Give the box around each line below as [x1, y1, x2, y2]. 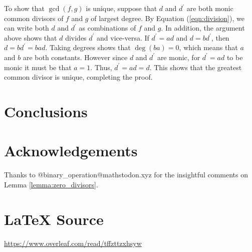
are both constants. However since [23, 52, 128, 62]
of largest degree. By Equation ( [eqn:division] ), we [91, 13, 244, 23]
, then [211, 32, 229, 43]
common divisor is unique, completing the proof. [4, 72, 153, 82]
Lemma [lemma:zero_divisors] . [4, 179, 98, 189]
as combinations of [79, 23, 136, 33]
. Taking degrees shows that [45, 42, 131, 53]
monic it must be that [4, 62, 72, 72]
